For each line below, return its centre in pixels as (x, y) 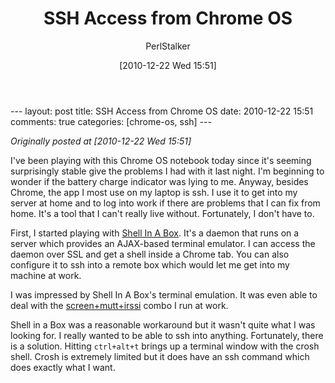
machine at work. (46, 275)
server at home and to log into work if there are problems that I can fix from (165, 203)
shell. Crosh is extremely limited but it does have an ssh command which (160, 356)
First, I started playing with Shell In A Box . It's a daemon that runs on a (155, 233)
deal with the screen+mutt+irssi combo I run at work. (119, 305)
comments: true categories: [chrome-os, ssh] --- (111, 121)
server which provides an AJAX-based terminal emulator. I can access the (163, 243)
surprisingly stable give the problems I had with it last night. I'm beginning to (167, 171)
